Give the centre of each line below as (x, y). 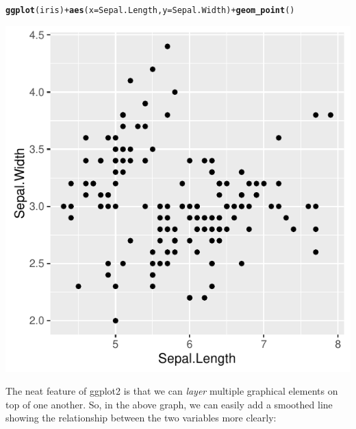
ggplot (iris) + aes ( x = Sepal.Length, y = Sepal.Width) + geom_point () (150, 10)
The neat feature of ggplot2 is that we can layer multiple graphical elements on (172, 391)
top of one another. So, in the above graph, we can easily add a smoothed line (169, 404)
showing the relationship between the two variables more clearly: (141, 418)
